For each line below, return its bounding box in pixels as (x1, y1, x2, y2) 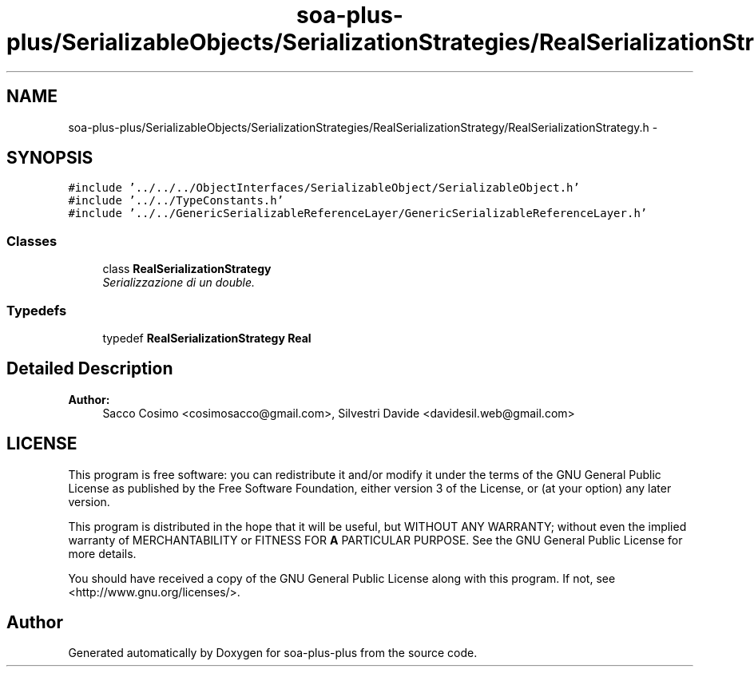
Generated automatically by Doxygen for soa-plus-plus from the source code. (68, 646, 478, 660)
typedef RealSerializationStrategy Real (102, 331, 312, 345)
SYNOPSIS (6, 148, 93, 168)
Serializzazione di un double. (102, 275, 256, 290)
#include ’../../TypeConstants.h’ (68, 194, 284, 208)
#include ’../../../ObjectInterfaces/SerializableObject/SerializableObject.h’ (68, 181, 580, 195)
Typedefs (6, 302, 67, 319)
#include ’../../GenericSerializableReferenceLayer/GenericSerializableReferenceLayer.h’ (68, 207, 648, 220)
